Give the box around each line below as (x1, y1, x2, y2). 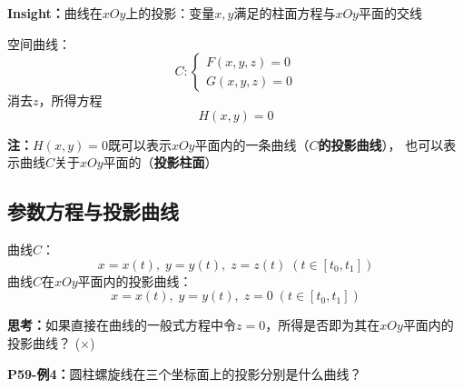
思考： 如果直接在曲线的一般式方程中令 (7, 315, 236, 334)
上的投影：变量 (125, 4, 215, 22)
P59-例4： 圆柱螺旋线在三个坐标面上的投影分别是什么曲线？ (7, 364, 362, 383)
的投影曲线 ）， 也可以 (318, 135, 444, 154)
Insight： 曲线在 (7, 4, 103, 22)
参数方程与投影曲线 (7, 197, 179, 225)
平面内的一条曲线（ (194, 135, 310, 154)
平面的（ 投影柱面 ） (103, 153, 218, 172)
